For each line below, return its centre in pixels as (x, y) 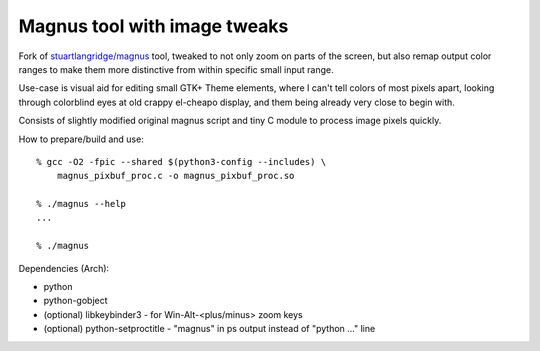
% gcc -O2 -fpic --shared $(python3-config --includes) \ (181, 161)
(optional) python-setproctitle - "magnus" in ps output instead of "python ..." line (209, 329)
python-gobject (76, 301)
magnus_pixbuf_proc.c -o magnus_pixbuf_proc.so (175, 176)
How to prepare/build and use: (81, 139)
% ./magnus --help (81, 204)
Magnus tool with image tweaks (153, 26)
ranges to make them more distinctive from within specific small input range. (176, 69)
